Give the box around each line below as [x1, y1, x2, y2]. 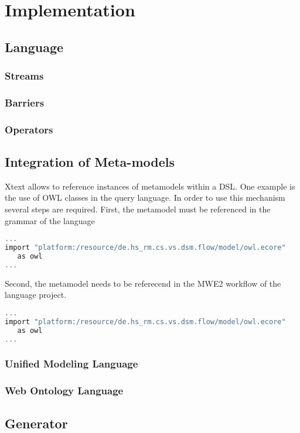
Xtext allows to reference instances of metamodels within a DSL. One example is [5, 180, 295, 192]
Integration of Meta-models [5, 153, 175, 171]
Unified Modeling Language [5, 356, 138, 371]
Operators [5, 122, 53, 136]
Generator [5, 414, 68, 432]
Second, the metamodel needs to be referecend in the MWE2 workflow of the [5, 277, 281, 289]
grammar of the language [5, 214, 95, 226]
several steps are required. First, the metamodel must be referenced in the [5, 203, 271, 215]
